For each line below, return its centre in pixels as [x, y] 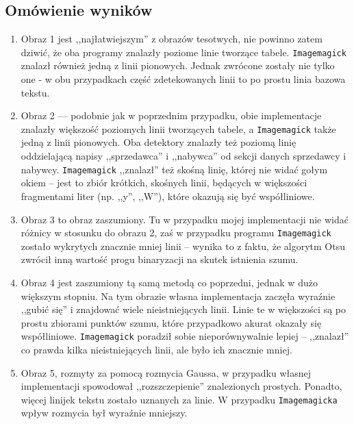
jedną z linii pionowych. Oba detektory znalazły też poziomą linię [159, 142]
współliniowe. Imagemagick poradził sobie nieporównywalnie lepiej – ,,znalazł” [185, 336]
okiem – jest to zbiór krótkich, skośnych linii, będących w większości [164, 183]
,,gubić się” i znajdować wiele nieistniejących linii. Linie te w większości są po [183, 309]
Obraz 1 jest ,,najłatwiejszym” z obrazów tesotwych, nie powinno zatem [172, 39]
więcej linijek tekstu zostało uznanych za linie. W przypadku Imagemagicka [179, 399]
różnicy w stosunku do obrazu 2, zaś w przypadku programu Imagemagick [176, 233]
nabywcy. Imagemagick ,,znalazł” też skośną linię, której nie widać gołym [174, 169]
